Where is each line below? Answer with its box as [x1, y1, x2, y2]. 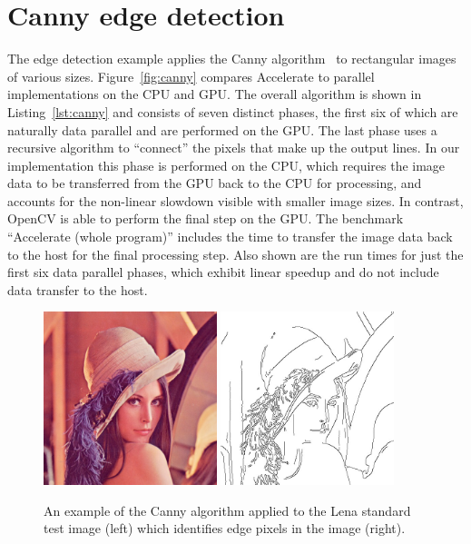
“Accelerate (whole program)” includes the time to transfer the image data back [7, 227, 453, 246]
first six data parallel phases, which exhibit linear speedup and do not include [7, 262, 439, 282]
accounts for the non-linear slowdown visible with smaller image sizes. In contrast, [7, 191, 464, 210]
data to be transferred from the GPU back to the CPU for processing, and [7, 173, 422, 193]
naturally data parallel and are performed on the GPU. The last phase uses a [7, 120, 437, 139]
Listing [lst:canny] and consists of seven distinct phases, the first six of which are [7, 102, 458, 121]
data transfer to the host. [7, 280, 148, 299]
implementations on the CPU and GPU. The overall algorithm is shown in [7, 84, 422, 104]
